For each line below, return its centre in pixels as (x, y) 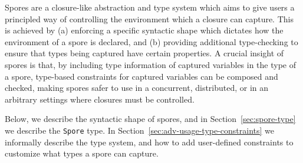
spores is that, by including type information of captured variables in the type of (151, 64)
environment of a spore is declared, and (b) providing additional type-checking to (151, 41)
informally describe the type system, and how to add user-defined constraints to (149, 142)
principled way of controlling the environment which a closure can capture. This (149, 18)
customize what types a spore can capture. (82, 153)
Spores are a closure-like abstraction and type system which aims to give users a (150, 7)
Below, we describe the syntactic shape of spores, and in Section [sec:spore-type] (150, 119)
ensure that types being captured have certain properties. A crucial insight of (144, 53)
